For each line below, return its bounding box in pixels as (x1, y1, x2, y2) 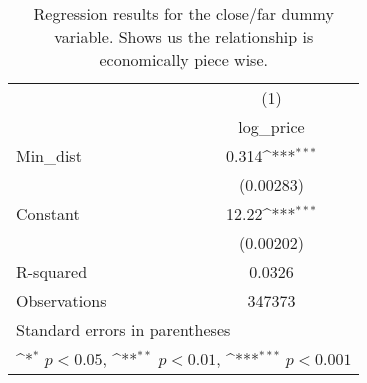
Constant (16, 202, 80, 225)
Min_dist (16, 144, 82, 167)
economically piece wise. (99, 48, 268, 71)
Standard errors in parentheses (16, 318, 231, 341)
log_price (238, 115, 305, 138)
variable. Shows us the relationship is (54, 25, 314, 48)
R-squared (16, 260, 88, 283)
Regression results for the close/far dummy (33, 2, 334, 25)
